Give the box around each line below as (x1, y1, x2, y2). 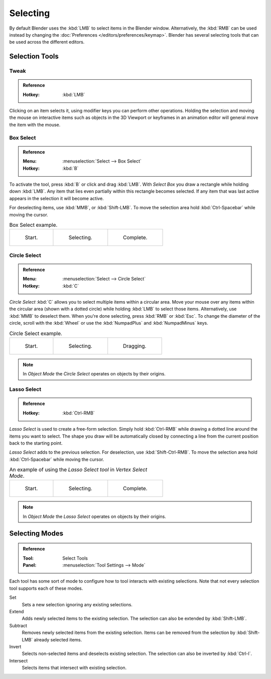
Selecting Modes (9, 529, 64, 537)
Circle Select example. (9, 330, 63, 337)
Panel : (23, 562, 37, 568)
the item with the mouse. (9, 121, 61, 127)
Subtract (9, 622, 28, 628)
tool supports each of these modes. (9, 585, 83, 591)
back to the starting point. (9, 440, 63, 446)
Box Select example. (9, 221, 58, 228)
